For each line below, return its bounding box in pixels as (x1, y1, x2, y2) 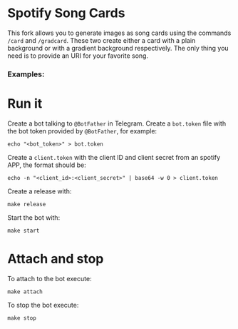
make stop (7, 314, 37, 322)
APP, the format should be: (7, 161, 87, 169)
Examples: (7, 69, 45, 79)
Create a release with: (7, 187, 72, 196)
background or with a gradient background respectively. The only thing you (7, 44, 229, 52)
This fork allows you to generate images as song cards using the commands (7, 29, 232, 37)
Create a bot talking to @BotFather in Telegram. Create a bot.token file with (7, 119, 227, 128)
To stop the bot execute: (7, 300, 79, 309)
